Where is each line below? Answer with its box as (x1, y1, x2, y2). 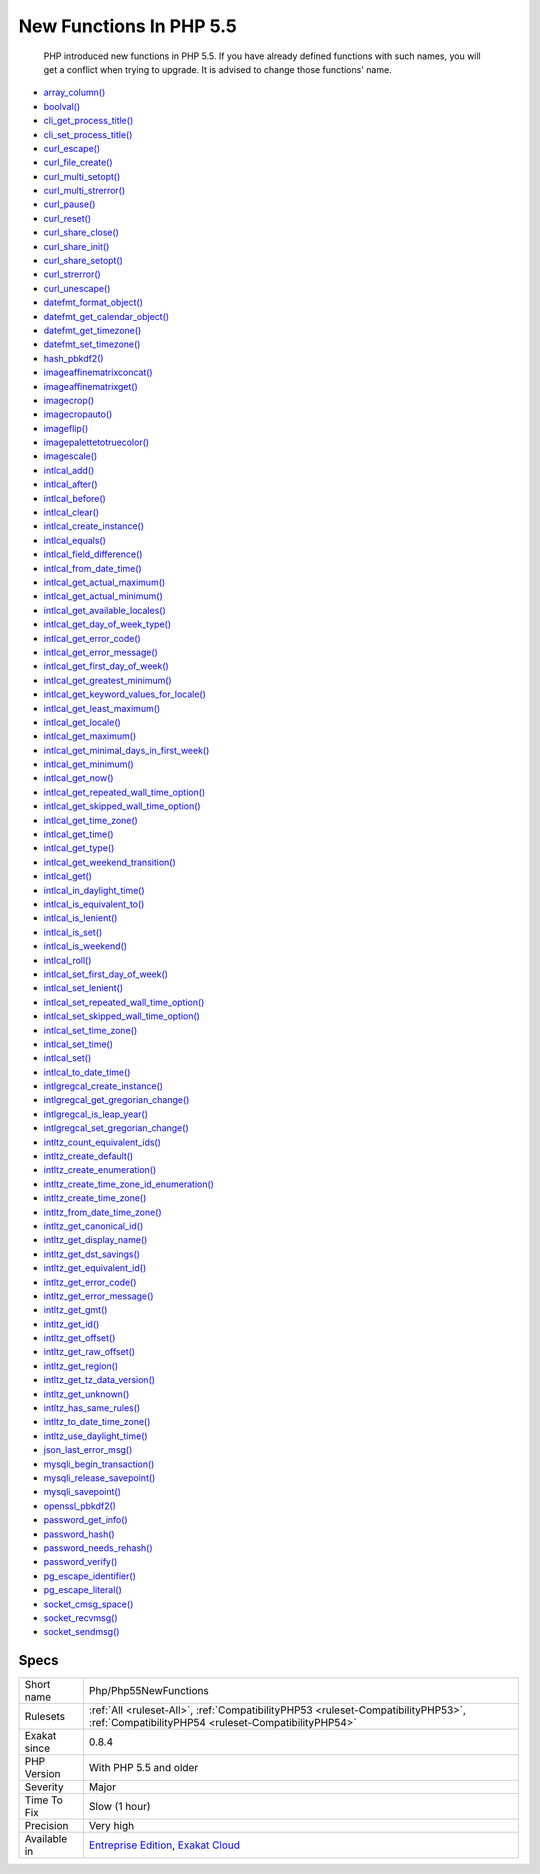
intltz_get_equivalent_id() (43, 1262, 147, 1274)
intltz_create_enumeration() (43, 1164, 157, 1176)
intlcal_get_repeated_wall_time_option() (43, 786, 206, 798)
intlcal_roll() (43, 954, 92, 966)
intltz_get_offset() (43, 1332, 116, 1344)
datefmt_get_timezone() (43, 324, 142, 336)
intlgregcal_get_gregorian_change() (43, 1094, 190, 1106)
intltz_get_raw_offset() (43, 1346, 135, 1358)
